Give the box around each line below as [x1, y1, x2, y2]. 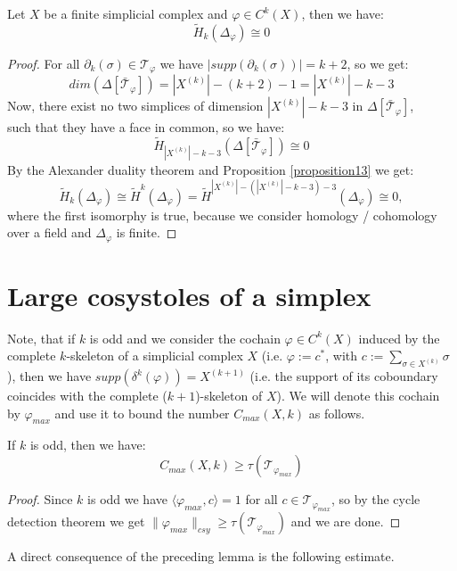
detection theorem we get [7, 512, 145, 531]
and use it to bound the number [54, 403, 230, 422]
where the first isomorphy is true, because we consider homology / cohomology [7, 205, 437, 224]
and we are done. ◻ [290, 512, 401, 531]
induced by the [358, 328, 440, 347]
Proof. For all [7, 54, 80, 72]
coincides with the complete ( [7, 386, 167, 405]
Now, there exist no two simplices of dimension [7, 96, 264, 115]
